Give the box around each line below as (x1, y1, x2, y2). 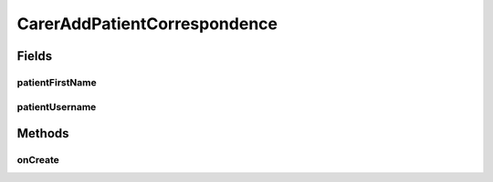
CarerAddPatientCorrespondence (16, 14, 278, 34)
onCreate (16, 154, 59, 167)
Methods (16, 126, 69, 141)
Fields (16, 48, 53, 64)
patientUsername (16, 100, 97, 113)
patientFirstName (16, 76, 97, 88)
